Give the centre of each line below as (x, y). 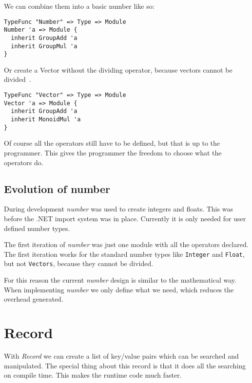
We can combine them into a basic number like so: (79, 6)
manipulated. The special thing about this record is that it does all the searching (125, 365)
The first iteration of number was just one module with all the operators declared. (126, 244)
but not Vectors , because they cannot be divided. (79, 263)
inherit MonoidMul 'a (46, 120)
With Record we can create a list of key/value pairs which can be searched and (121, 355)
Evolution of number (57, 188)
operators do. (24, 162)
